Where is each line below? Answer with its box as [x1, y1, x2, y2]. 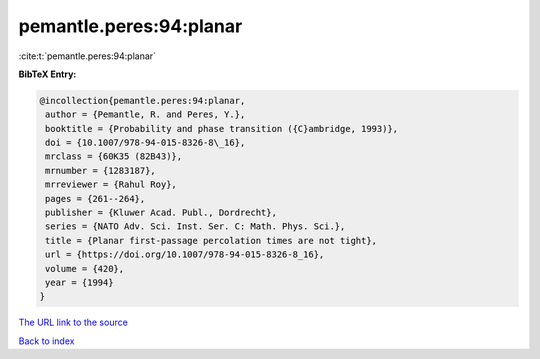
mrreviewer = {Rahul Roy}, [45, 179, 177, 190]
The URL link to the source [18, 316, 129, 329]
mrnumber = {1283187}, [45, 165, 157, 176]
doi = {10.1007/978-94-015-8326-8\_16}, [45, 137, 246, 149]
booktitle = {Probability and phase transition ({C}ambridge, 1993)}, [45, 123, 399, 134]
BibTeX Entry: [18, 68, 77, 80]
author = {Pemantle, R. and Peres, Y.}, [45, 109, 246, 120]
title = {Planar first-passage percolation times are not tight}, [45, 235, 378, 246]
